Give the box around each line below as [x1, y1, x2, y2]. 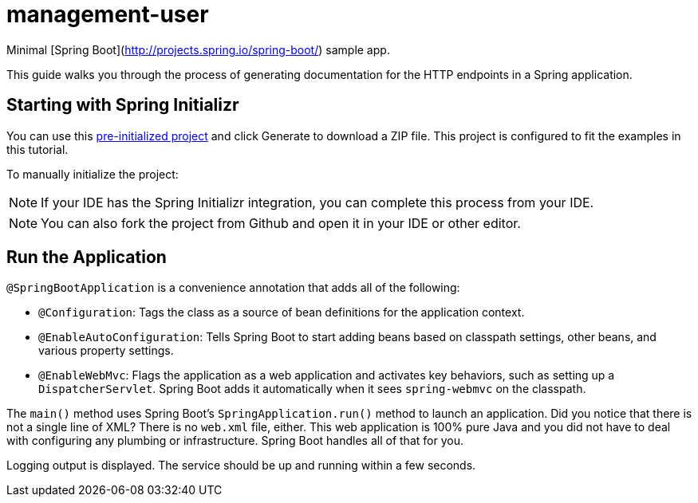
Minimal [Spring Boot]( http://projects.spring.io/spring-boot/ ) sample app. [6, 42, 390, 57]
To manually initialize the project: [6, 167, 179, 181]
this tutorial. [6, 142, 69, 156]
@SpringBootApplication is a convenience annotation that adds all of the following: [6, 281, 460, 295]
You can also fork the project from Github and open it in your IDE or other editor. [41, 214, 521, 231]
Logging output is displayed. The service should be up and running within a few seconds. [6, 458, 476, 473]
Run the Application [6, 247, 167, 268]
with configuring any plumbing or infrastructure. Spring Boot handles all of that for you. [6, 434, 463, 448]
